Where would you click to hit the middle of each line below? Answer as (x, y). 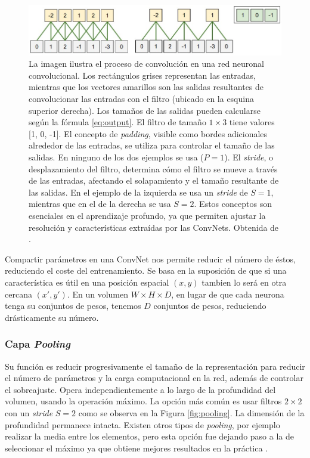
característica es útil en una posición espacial (87, 282)
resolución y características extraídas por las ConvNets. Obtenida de (154, 227)
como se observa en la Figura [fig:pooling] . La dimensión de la (191, 412)
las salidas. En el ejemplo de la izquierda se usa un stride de (138, 192)
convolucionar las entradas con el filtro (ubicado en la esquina (141, 99)
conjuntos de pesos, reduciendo (210, 306)
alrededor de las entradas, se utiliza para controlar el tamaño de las (152, 145)
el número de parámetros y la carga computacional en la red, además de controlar (154, 378)
